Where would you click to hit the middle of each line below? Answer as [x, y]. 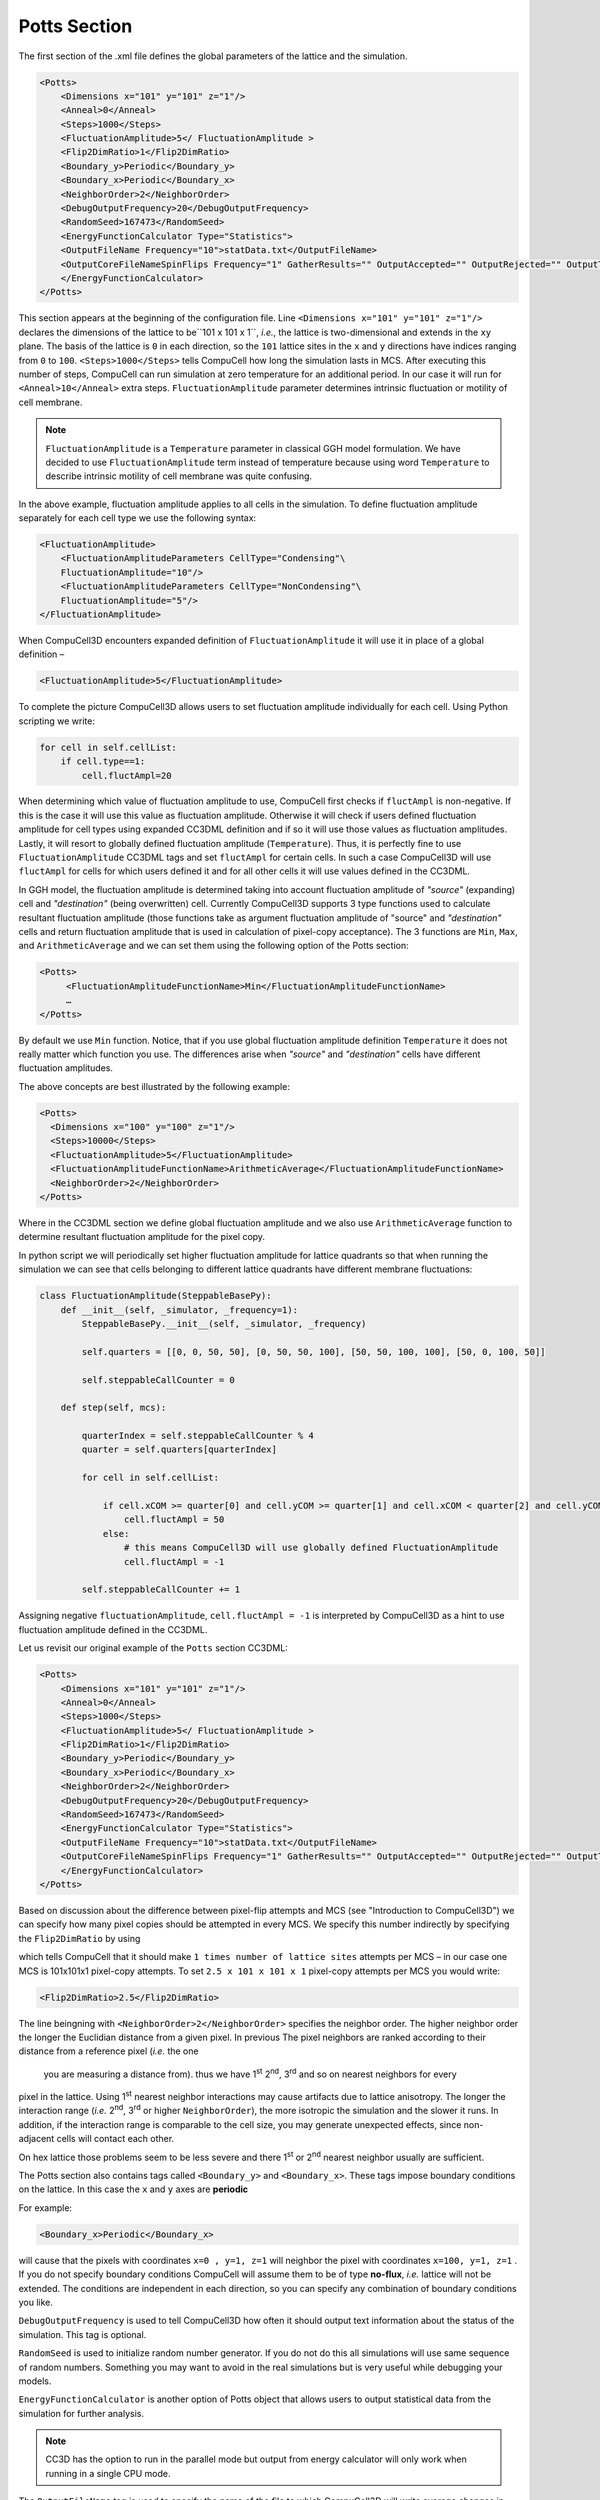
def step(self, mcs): [113, 1408]
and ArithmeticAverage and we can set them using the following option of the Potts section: [213, 946]
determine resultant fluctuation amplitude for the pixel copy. [141, 1237]
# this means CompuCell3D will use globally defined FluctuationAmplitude [311, 1548]
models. [35, 2381]
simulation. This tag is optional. [82, 2334]
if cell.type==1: [103, 761]
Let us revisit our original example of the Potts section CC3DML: [153, 1648]
